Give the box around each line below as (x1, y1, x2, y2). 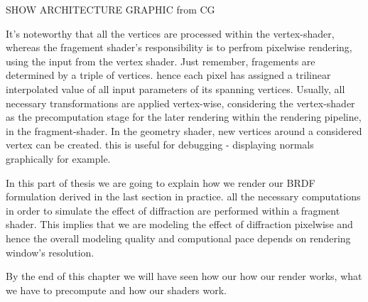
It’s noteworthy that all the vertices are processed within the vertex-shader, (6, 26, 335, 41)
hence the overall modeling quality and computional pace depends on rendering (6, 230, 351, 245)
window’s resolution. (6, 244, 94, 259)
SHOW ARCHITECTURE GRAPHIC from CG (6, 2, 215, 16)
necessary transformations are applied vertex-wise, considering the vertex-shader (6, 95, 355, 110)
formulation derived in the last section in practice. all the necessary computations (6, 189, 361, 204)
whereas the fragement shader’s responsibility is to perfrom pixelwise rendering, (6, 40, 352, 55)
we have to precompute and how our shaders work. (6, 282, 227, 297)
